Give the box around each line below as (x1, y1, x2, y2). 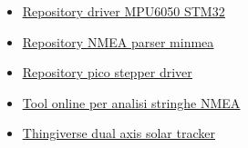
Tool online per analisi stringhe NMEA (22, 93, 241, 112)
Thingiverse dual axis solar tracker (22, 123, 215, 143)
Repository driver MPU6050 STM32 (22, 2, 225, 20)
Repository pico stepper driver (22, 63, 192, 82)
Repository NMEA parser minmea (22, 32, 214, 51)
